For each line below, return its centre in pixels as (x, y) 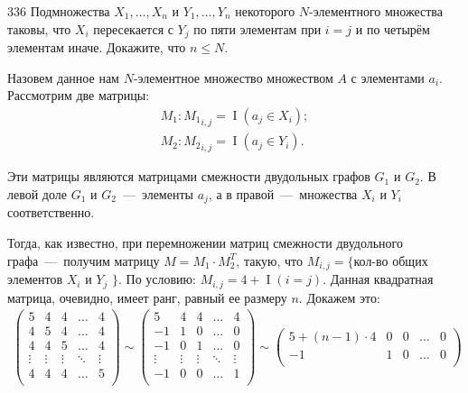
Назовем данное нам (63, 77)
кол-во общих (391, 260)
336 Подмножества (59, 11)
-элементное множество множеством (233, 77)
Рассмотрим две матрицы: (79, 95)
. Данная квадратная (378, 279)
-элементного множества (376, 11)
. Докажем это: (339, 297)
